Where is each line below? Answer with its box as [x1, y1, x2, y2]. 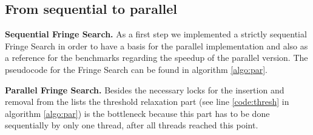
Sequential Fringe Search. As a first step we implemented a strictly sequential [5, 28, 307, 40]
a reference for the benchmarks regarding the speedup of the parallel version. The [5, 51, 308, 64]
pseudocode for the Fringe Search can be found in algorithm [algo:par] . [5, 63, 268, 75]
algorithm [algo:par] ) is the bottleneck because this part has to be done [5, 107, 270, 119]
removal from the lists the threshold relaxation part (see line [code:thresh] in [5, 95, 289, 108]
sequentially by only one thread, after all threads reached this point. [5, 119, 258, 131]
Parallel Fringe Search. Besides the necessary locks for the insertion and [5, 83, 284, 96]
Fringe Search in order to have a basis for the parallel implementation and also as [5, 39, 308, 52]
